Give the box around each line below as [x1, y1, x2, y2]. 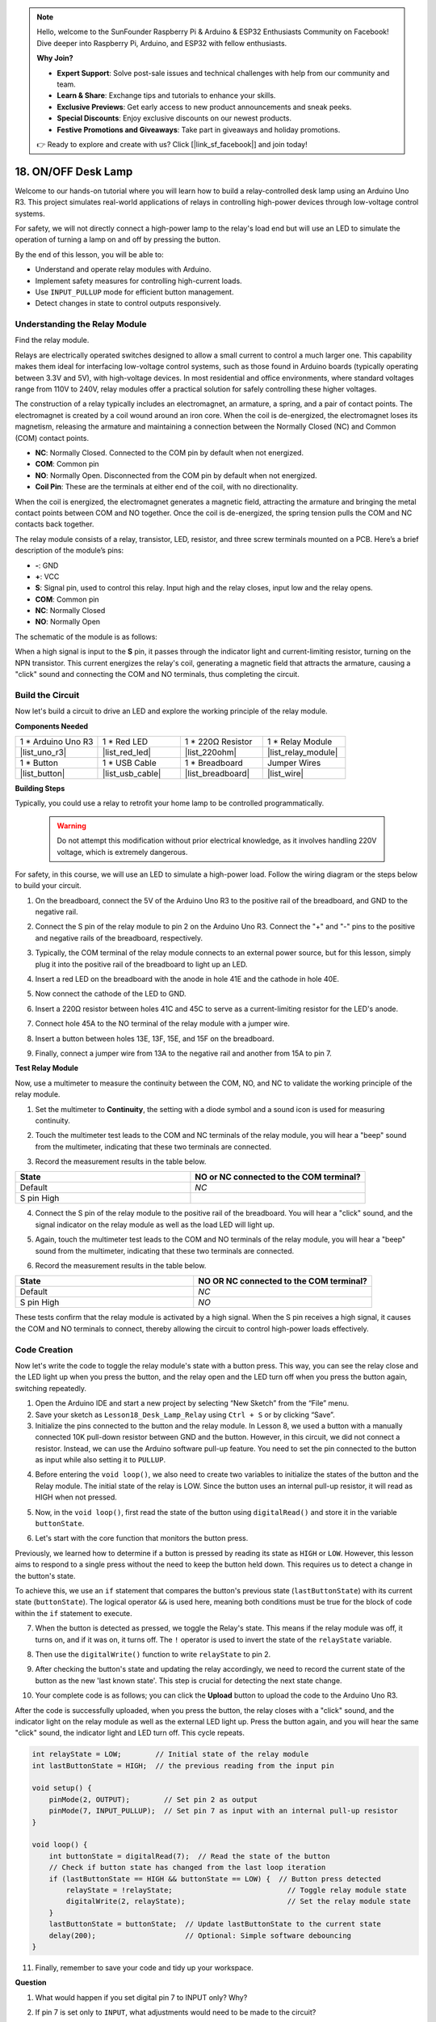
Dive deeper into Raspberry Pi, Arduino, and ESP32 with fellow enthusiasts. [36, 38, 287, 48]
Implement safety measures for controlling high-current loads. [35, 276, 242, 286]
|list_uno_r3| [19, 747, 67, 758]
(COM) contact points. [15, 433, 89, 442]
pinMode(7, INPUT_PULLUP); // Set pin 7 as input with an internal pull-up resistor [48, 1806, 399, 1816]
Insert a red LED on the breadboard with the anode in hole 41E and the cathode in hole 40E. [35, 975, 339, 984]
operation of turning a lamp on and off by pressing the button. [15, 235, 221, 244]
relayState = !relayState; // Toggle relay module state [65, 1885, 407, 1894]
